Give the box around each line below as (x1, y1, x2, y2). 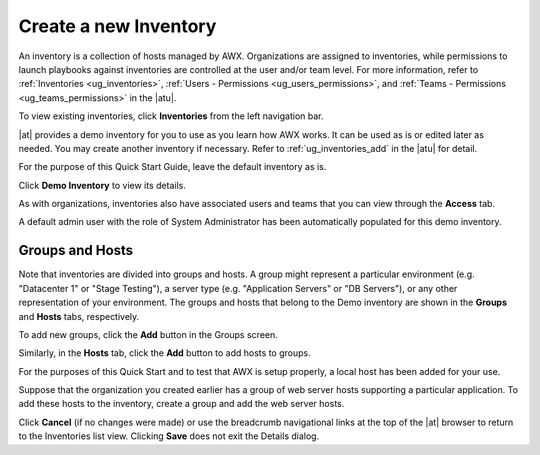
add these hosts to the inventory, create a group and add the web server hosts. (18, 398, 345, 410)
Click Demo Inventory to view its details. (18, 179, 187, 191)
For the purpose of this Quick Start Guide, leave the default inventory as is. (18, 161, 327, 173)
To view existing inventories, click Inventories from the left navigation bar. (18, 110, 324, 122)
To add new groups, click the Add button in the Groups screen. (18, 328, 279, 340)
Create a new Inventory (18, 15, 217, 37)
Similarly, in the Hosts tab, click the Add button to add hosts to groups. (18, 347, 311, 359)
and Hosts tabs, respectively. (18, 310, 140, 322)
